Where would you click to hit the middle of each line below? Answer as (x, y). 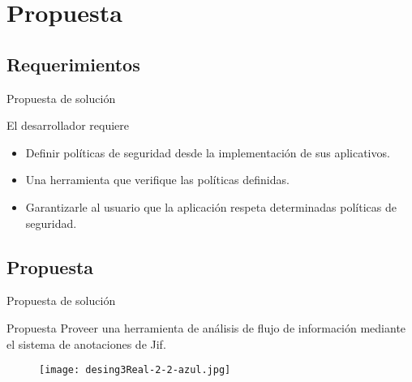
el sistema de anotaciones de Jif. (86, 343)
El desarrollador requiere (68, 125)
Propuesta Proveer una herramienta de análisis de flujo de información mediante (206, 327)
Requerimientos (73, 64)
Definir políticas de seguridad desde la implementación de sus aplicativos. (208, 152)
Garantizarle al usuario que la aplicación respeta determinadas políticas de (211, 206)
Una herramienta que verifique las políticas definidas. (157, 180)
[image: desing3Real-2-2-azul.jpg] (135, 370)
